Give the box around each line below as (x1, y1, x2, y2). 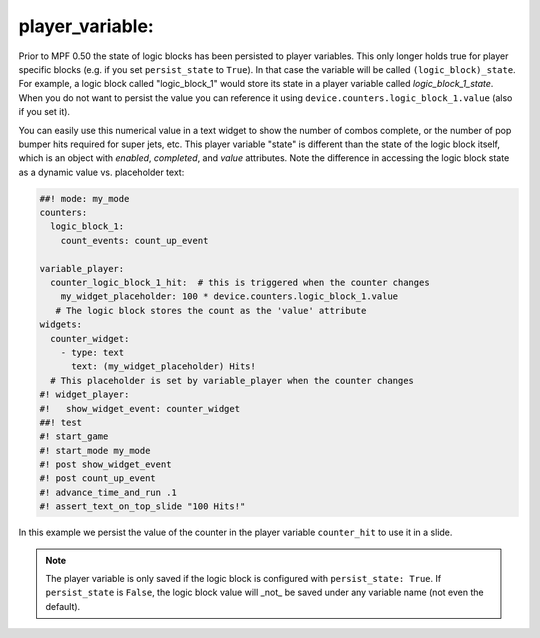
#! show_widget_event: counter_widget (39, 403, 240, 414)
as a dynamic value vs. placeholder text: (18, 166, 185, 178)
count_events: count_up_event (60, 235, 209, 246)
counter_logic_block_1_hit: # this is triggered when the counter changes (50, 277, 430, 288)
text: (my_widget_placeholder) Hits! (71, 361, 257, 372)
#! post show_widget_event (39, 459, 172, 470)
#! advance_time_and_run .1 (39, 486, 177, 498)
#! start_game (39, 431, 109, 442)
